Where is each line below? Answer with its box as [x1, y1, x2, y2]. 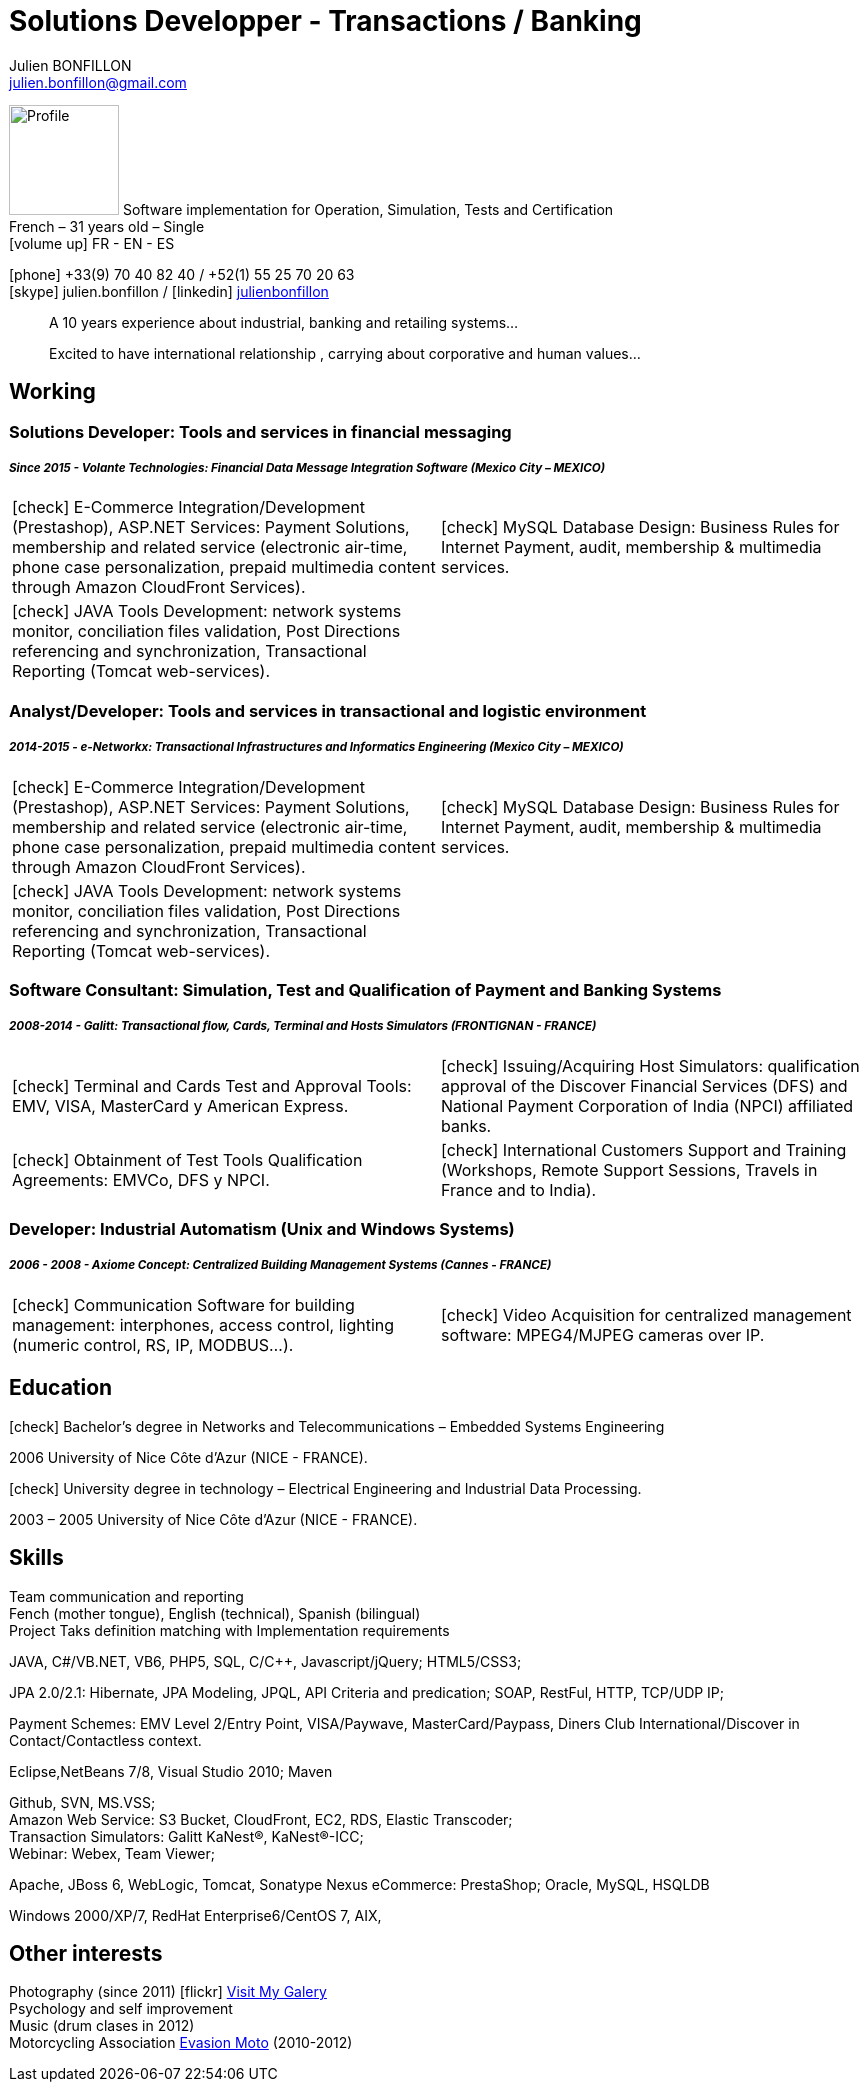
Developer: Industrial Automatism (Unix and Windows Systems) [9, 1219, 515, 1240]
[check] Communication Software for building [12, 1294, 355, 1315]
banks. [441, 1115, 492, 1136]
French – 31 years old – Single [9, 217, 205, 235]
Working [9, 379, 96, 405]
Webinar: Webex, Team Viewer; [9, 1844, 215, 1862]
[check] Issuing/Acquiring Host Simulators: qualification [441, 1055, 860, 1076]
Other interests [9, 1940, 163, 1966]
